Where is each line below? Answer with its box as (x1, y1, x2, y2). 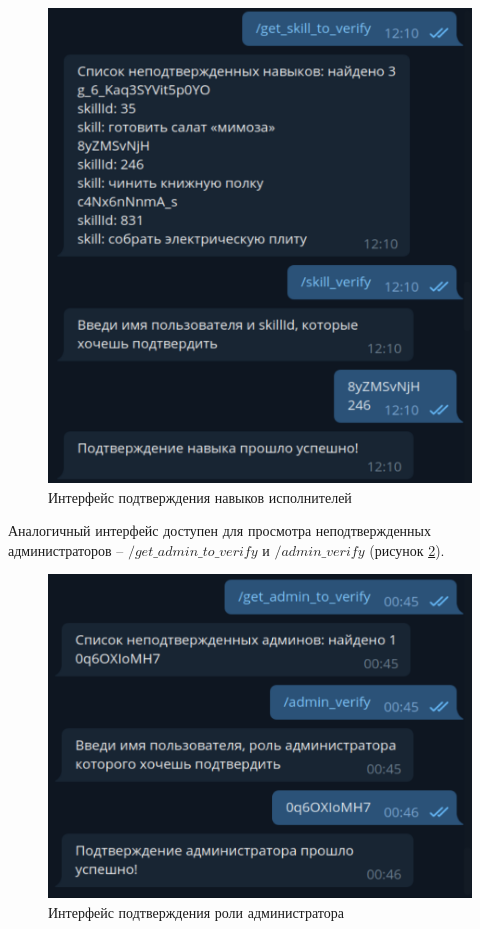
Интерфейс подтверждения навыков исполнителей (48, 486, 352, 507)
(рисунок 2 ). (369, 539, 445, 560)
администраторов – (8, 539, 124, 560)
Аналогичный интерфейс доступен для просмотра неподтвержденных (8, 520, 431, 541)
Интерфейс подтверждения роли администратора (48, 901, 344, 922)
